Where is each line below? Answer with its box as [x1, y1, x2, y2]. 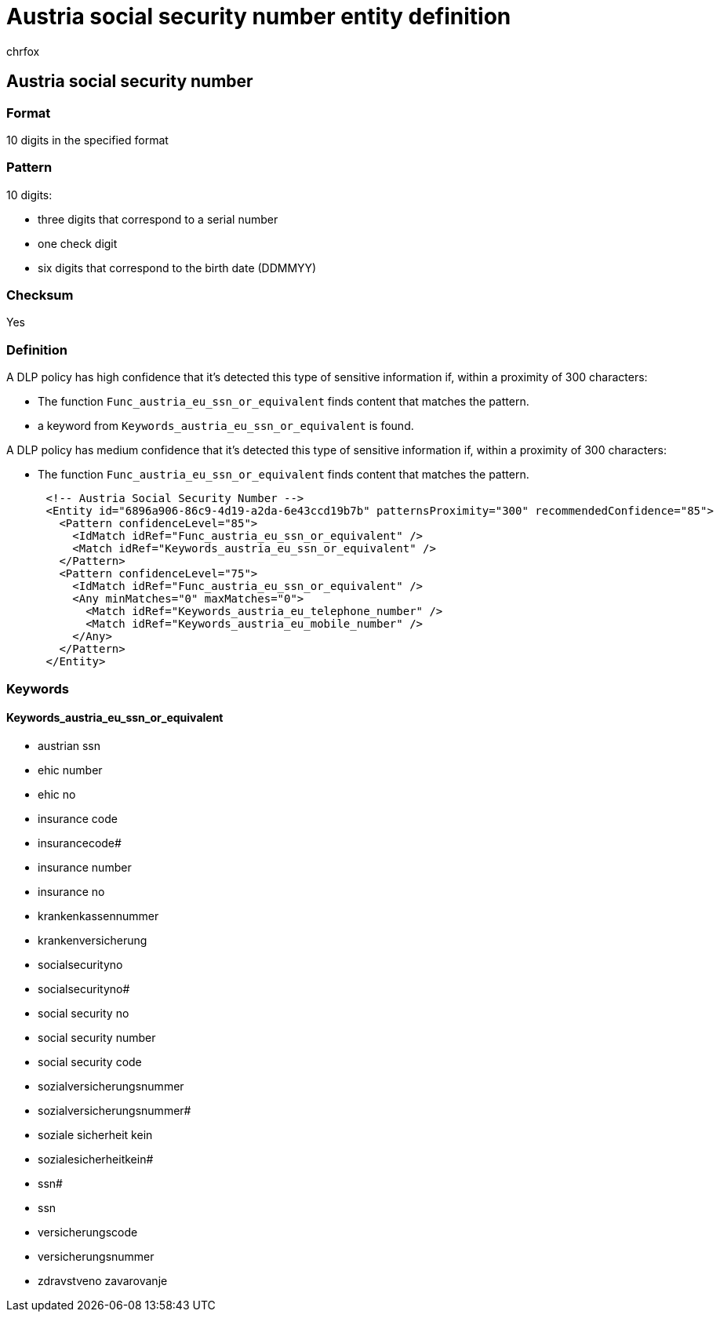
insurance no [38, 884, 105, 898]
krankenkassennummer [38, 908, 159, 923]
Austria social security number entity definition [6, 3, 511, 30]
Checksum [6, 287, 74, 304]
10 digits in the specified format [6, 133, 169, 147]
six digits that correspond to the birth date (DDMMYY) [38, 260, 317, 275]
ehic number [38, 763, 103, 777]
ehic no [38, 787, 76, 801]
